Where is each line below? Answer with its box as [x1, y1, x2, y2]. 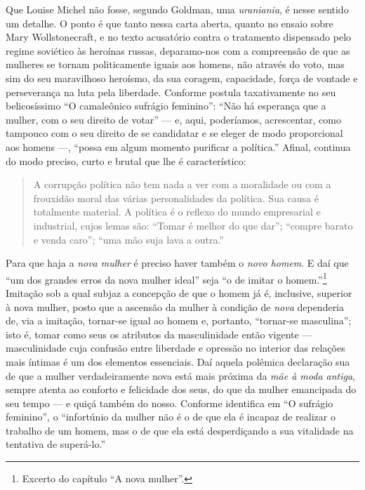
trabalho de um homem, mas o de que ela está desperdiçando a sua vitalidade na [6, 423, 354, 437]
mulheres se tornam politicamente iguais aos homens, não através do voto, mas [6, 57, 345, 72]
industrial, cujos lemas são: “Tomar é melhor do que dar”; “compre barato [33, 218, 353, 232]
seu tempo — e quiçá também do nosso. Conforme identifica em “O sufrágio [6, 395, 333, 410]
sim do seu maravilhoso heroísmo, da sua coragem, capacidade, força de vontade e [6, 70, 358, 85]
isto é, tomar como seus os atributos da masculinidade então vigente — [6, 326, 312, 341]
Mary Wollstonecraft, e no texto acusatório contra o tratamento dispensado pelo [6, 29, 352, 44]
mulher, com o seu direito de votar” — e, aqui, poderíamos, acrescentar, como [6, 112, 341, 126]
